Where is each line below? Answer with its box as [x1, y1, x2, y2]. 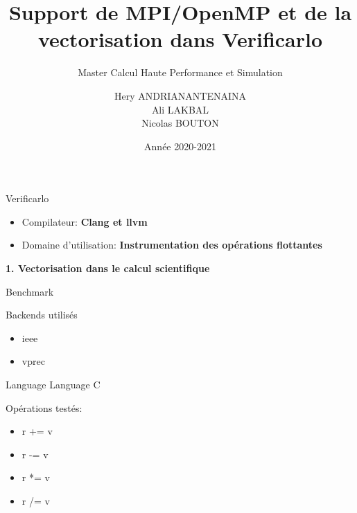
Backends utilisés [6, 307, 78, 322]
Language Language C [6, 377, 101, 392]
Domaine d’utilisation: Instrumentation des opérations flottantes [21, 237, 322, 252]
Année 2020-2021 [144, 138, 216, 153]
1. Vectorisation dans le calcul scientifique [6, 261, 210, 276]
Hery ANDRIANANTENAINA [114, 88, 246, 102]
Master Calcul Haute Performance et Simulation [78, 65, 283, 80]
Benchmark [6, 284, 54, 298]
